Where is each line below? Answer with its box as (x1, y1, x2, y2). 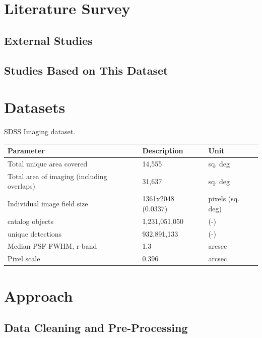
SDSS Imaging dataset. (4, 126, 76, 137)
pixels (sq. (208, 193, 240, 204)
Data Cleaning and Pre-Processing (4, 320, 188, 335)
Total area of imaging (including (8, 171, 107, 181)
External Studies (4, 32, 93, 48)
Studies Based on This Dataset (4, 62, 168, 78)
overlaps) (8, 181, 35, 191)
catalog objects (8, 215, 54, 226)
